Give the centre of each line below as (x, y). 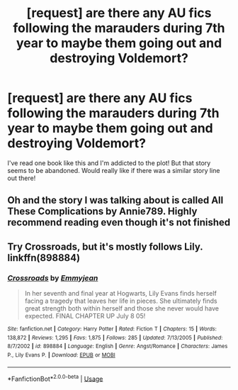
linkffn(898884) (44, 258)
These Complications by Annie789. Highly (102, 212)
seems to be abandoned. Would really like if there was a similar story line (114, 170)
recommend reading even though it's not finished (119, 222)
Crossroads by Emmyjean (53, 278)
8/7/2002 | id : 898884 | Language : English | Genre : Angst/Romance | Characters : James (118, 346)
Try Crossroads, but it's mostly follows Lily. (105, 246)
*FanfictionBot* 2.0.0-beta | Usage (55, 378)
